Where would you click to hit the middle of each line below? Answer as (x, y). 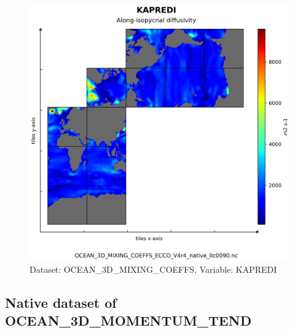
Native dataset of (61, 302)
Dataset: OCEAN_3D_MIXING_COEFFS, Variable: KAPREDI (153, 269)
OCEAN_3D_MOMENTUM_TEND (128, 320)
